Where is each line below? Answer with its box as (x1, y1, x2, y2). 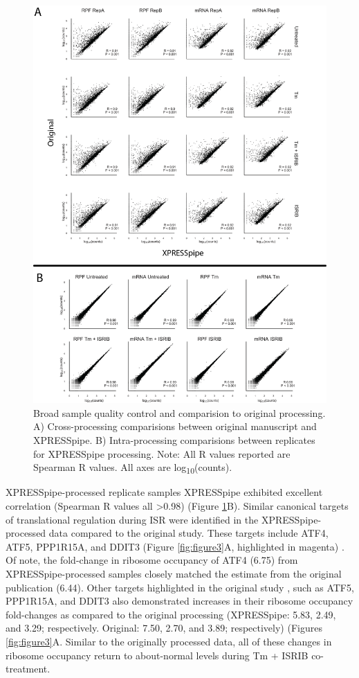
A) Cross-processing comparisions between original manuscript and (33, 419, 317, 434)
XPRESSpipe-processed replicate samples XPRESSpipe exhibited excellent (6, 485, 323, 499)
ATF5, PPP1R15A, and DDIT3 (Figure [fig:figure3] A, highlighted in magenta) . (6, 539, 344, 553)
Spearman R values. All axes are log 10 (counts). (33, 460, 232, 476)
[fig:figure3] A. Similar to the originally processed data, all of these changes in (6, 634, 332, 648)
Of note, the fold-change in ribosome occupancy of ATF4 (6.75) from (6, 553, 298, 567)
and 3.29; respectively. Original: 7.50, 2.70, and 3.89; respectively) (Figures (6, 621, 322, 635)
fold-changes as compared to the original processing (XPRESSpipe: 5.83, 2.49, (6, 607, 336, 621)
